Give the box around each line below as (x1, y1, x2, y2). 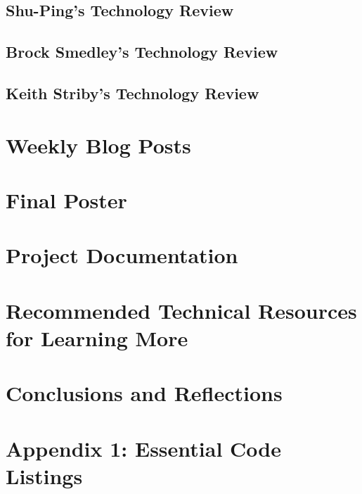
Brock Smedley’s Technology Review (6, 41, 278, 63)
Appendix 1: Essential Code (6, 433, 281, 462)
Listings (6, 461, 83, 490)
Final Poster (6, 185, 127, 214)
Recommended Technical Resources (6, 296, 357, 324)
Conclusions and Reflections (6, 379, 283, 407)
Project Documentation (6, 241, 238, 270)
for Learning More (6, 323, 188, 352)
